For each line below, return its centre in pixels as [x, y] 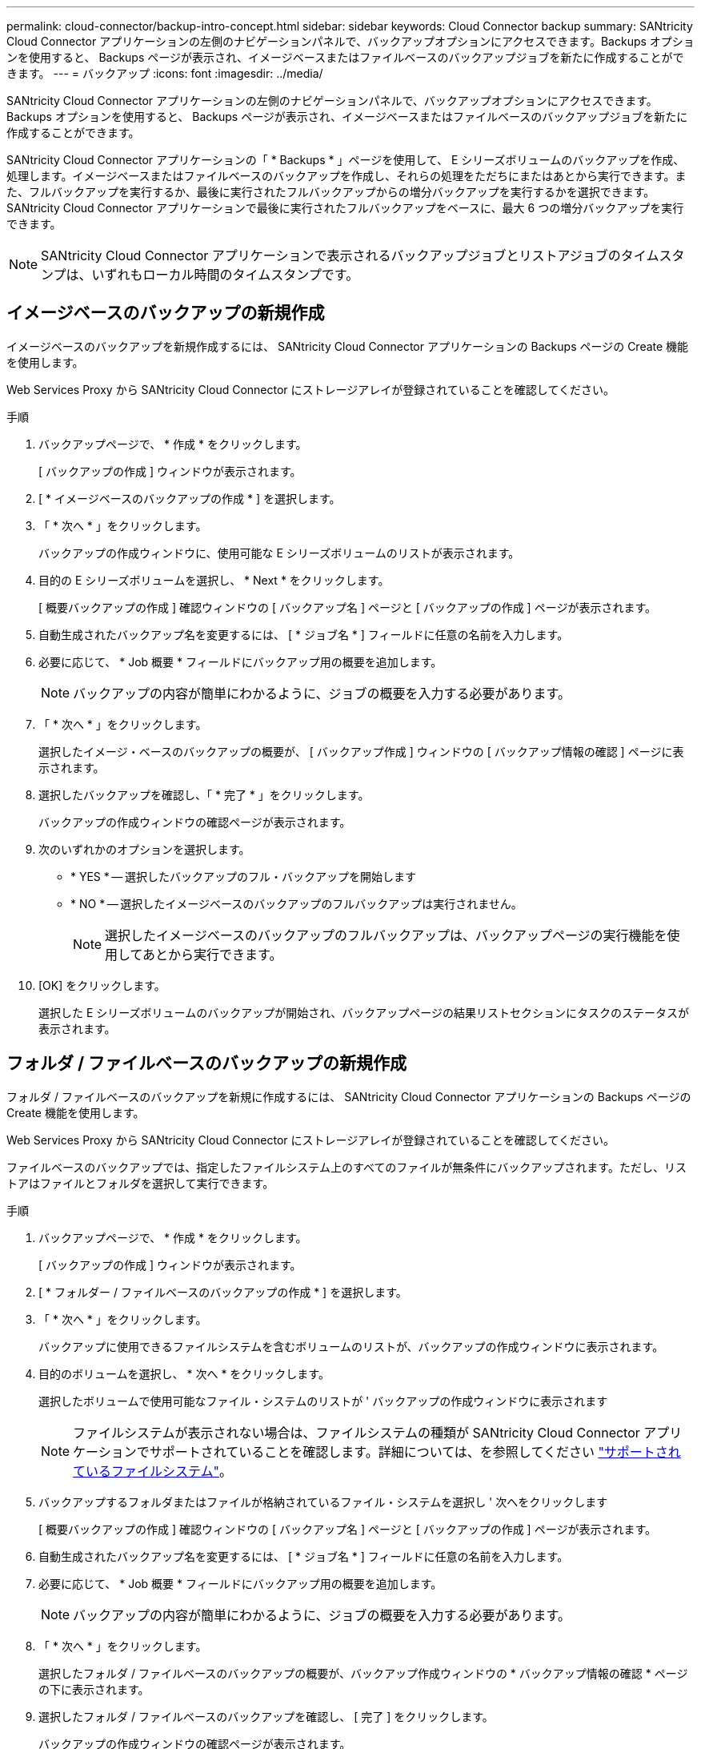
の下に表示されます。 [94, 1689]
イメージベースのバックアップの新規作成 [166, 313]
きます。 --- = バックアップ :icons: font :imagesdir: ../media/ [165, 73]
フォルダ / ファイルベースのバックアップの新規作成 [207, 1063]
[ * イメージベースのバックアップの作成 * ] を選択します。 [190, 498]
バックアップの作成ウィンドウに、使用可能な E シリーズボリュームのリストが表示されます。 [279, 553]
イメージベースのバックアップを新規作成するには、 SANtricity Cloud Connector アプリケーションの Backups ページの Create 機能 [348, 346]
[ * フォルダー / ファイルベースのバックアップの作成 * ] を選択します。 [223, 1292]
